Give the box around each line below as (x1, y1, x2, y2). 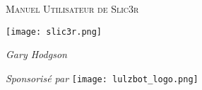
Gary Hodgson (6, 47, 67, 62)
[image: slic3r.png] (6, 26, 102, 37)
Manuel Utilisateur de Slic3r (6, 1, 139, 16)
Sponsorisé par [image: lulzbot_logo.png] (6, 70, 198, 85)
